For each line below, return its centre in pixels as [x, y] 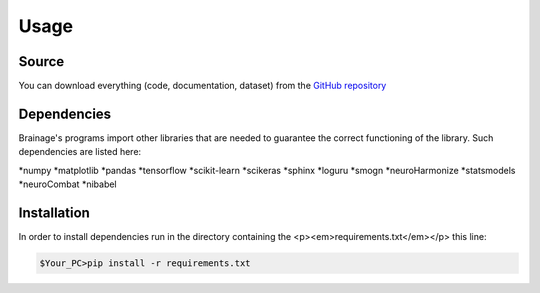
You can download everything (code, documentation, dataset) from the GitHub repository [202, 86]
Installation [54, 212]
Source [41, 61]
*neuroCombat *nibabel [67, 184]
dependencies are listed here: [80, 152]
